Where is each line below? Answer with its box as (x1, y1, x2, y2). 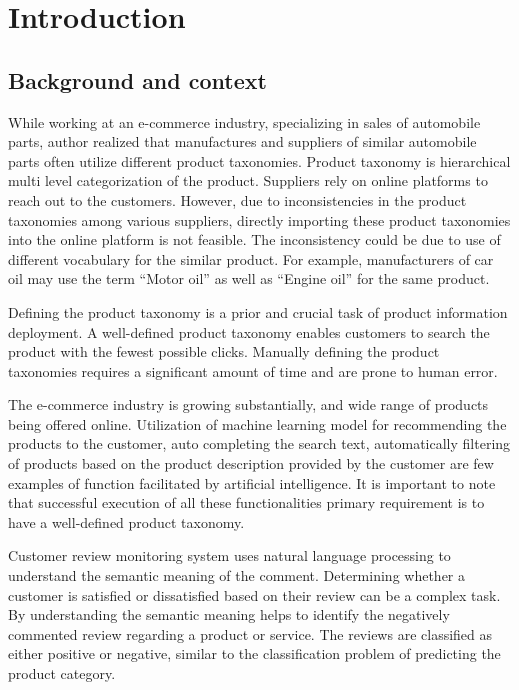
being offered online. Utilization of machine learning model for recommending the (8, 413, 507, 434)
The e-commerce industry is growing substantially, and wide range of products (8, 394, 489, 415)
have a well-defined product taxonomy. (8, 511, 245, 532)
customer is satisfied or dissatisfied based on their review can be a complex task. (8, 584, 501, 605)
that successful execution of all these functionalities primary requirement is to (8, 492, 485, 513)
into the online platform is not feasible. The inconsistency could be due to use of (8, 229, 501, 250)
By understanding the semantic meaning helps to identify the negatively (8, 604, 450, 625)
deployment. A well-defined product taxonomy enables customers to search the (8, 321, 490, 342)
